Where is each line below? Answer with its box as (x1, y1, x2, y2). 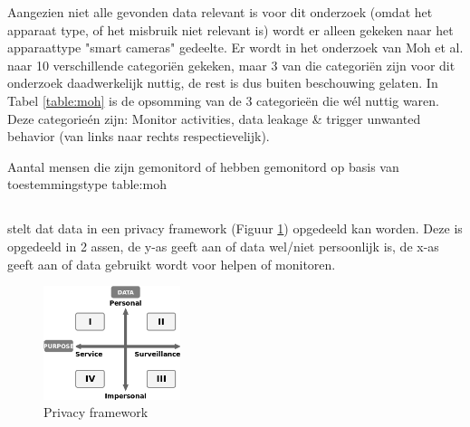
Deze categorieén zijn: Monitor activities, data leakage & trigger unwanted (7, 109, 421, 128)
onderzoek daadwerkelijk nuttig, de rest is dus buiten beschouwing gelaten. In (7, 73, 438, 92)
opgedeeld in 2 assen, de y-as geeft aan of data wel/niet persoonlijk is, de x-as (7, 236, 439, 255)
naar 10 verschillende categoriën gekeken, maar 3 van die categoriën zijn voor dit (7, 55, 456, 74)
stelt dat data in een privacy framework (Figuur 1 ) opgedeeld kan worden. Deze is (7, 219, 463, 238)
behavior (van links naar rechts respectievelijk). (7, 127, 270, 146)
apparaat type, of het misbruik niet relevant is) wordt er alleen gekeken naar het (7, 20, 454, 39)
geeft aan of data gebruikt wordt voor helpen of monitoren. (7, 254, 336, 273)
